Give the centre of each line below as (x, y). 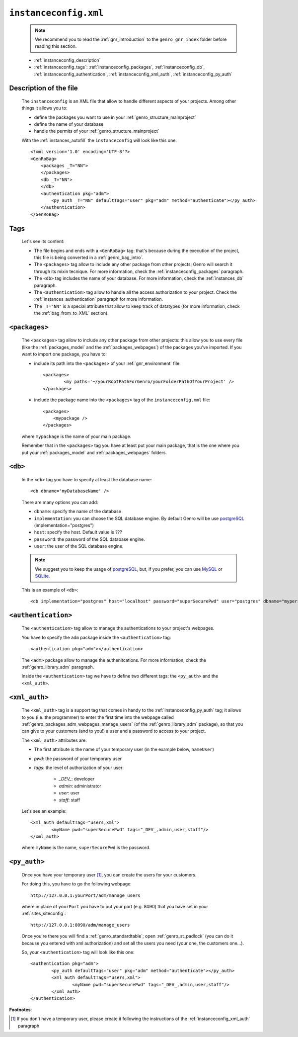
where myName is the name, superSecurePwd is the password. (86, 848)
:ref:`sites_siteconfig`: (44, 913)
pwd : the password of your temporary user (78, 759)
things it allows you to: (44, 108)
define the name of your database (69, 124)
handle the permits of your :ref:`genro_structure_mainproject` (97, 131)
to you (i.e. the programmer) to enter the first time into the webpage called (98, 717)
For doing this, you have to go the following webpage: (76, 884)
